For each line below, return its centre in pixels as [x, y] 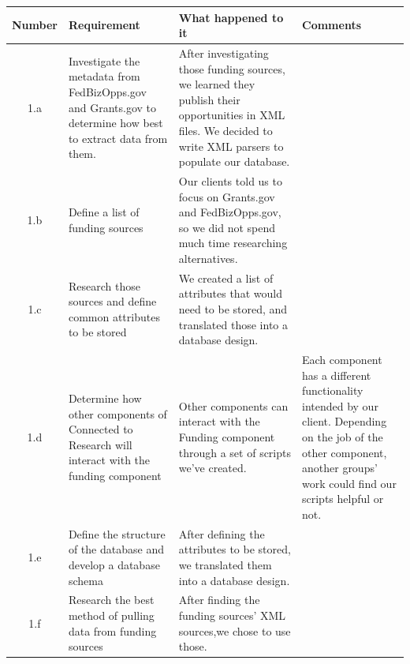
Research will [100, 444]
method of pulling [111, 615]
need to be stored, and [233, 308]
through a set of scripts [235, 452]
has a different [337, 375]
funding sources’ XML [232, 615]
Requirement [104, 25]
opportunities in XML [232, 115]
